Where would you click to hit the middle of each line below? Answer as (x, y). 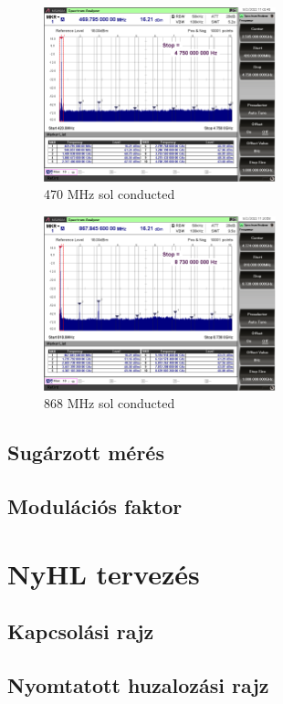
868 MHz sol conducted (110, 403)
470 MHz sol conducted (110, 194)
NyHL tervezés (104, 573)
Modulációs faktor (95, 506)
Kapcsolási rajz (81, 631)
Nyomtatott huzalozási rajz (138, 685)
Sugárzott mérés (86, 452)
